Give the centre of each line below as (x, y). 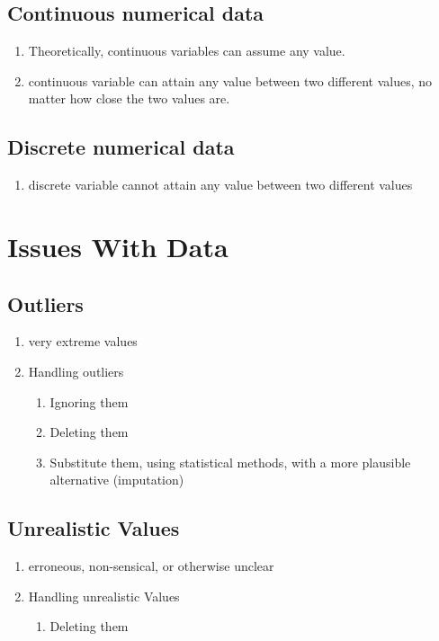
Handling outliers (76, 371)
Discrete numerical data (121, 147)
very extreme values (83, 341)
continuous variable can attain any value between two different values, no (230, 80)
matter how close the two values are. (129, 98)
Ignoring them (89, 401)
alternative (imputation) (117, 480)
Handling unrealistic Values (104, 596)
